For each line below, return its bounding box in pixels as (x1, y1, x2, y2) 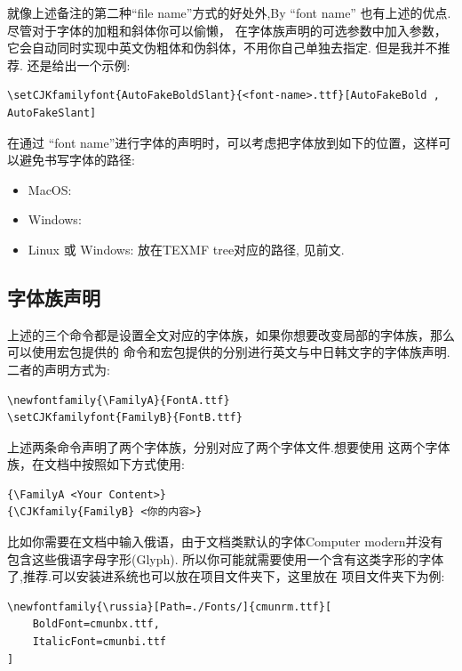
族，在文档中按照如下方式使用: (7, 455, 185, 473)
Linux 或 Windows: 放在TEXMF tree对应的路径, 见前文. (28, 239, 345, 258)
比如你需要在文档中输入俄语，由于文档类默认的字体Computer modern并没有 (7, 532, 443, 551)
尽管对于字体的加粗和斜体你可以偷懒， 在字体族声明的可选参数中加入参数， (7, 20, 447, 39)
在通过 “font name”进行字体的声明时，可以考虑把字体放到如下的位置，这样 (7, 133, 439, 151)
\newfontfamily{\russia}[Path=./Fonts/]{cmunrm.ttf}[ (7, 600, 332, 613)
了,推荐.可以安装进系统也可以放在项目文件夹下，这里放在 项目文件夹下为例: (7, 567, 445, 586)
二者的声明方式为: (7, 360, 110, 378)
